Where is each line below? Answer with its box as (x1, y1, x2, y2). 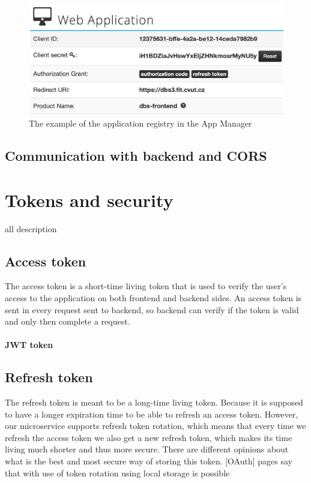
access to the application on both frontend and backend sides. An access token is (5, 291, 302, 304)
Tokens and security (5, 187, 174, 212)
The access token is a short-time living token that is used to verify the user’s (5, 280, 287, 292)
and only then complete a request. (5, 315, 130, 328)
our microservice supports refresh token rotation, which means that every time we (5, 419, 306, 432)
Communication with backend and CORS (5, 146, 267, 164)
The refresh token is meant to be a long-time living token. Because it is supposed (5, 396, 303, 409)
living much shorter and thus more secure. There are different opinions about (5, 443, 289, 455)
